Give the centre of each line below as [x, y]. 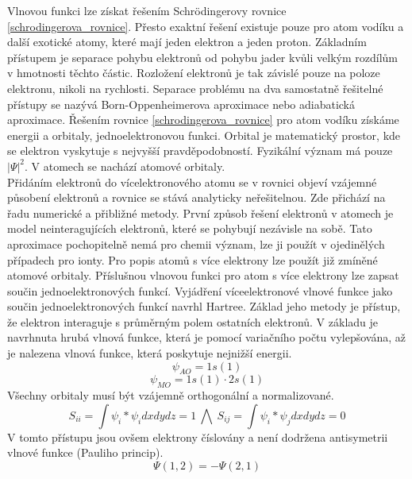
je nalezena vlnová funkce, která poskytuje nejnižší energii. [150, 353]
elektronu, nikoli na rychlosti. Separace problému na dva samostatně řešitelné [195, 88]
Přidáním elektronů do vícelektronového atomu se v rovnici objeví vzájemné [192, 182]
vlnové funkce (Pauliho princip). [85, 452]
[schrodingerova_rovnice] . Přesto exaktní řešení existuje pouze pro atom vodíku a [206, 26]
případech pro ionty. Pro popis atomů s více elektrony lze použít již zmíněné [193, 259]
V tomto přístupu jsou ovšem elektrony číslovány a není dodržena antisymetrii [198, 437]
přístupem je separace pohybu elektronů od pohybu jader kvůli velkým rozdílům [202, 57]
